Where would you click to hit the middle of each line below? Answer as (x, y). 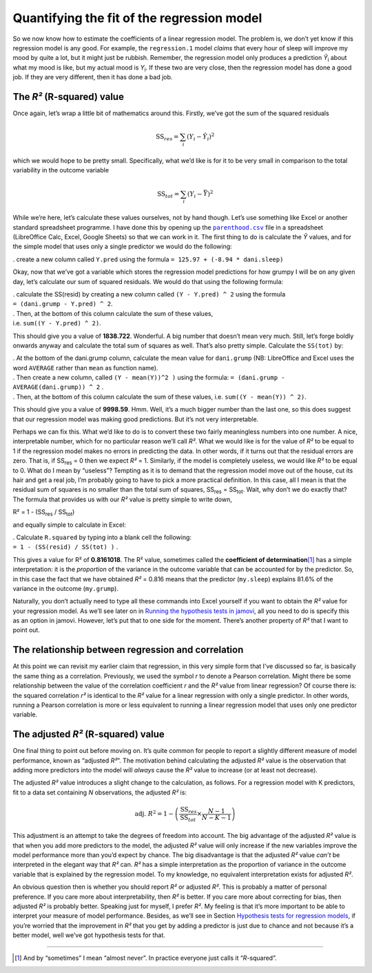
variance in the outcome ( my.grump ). (65, 588)
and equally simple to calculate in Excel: (70, 525)
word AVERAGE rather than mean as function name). (85, 368)
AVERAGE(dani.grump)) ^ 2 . (58, 387)
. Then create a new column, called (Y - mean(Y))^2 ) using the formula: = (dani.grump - (149, 378)
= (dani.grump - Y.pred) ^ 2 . (63, 304)
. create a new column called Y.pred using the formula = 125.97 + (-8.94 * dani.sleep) (148, 259)
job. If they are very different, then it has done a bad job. (93, 77)
